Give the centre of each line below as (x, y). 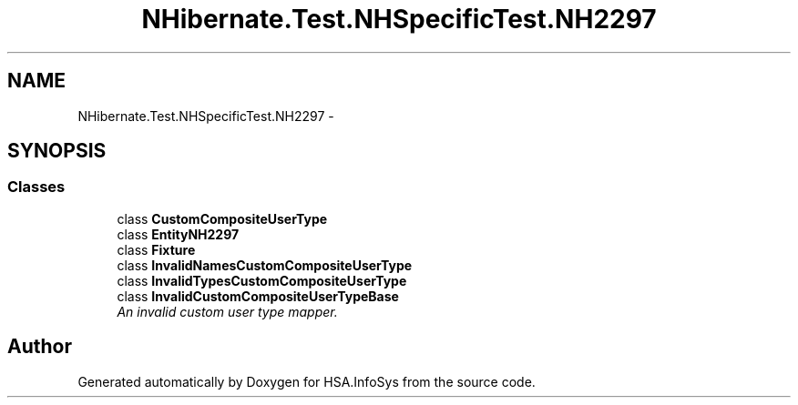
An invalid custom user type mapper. (227, 311)
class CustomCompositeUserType (222, 218)
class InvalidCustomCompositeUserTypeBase (258, 296)
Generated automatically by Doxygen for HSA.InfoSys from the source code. (307, 381)
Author (40, 347)
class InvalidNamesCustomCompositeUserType (265, 265)
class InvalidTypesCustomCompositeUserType (262, 280)
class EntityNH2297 (178, 234)
